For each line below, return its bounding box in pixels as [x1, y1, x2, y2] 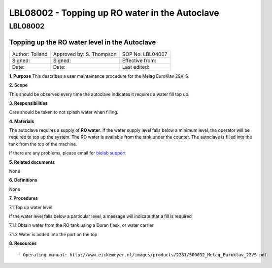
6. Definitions [9, 177, 37, 183]
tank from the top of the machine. [9, 141, 77, 147]
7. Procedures [9, 195, 38, 201]
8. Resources [9, 240, 37, 246]
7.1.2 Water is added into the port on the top [9, 231, 98, 237]
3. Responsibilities [9, 100, 48, 106]
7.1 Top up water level [9, 204, 53, 210]
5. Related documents [9, 159, 55, 165]
